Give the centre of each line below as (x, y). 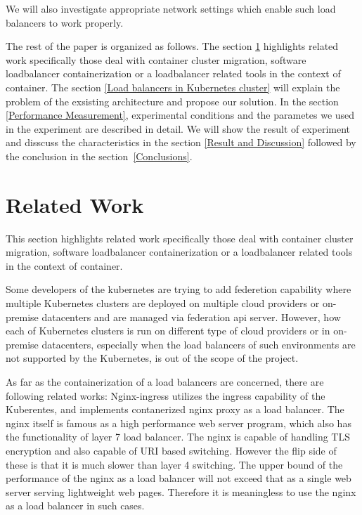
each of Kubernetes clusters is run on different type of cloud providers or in (168, 331)
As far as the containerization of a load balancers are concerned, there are (165, 382)
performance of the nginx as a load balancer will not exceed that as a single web (179, 478)
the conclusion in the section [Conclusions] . (99, 156)
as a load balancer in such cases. (75, 506)
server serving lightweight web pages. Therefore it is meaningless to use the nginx (181, 491)
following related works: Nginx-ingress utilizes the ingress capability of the (166, 395)
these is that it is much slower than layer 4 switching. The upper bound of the (174, 464)
